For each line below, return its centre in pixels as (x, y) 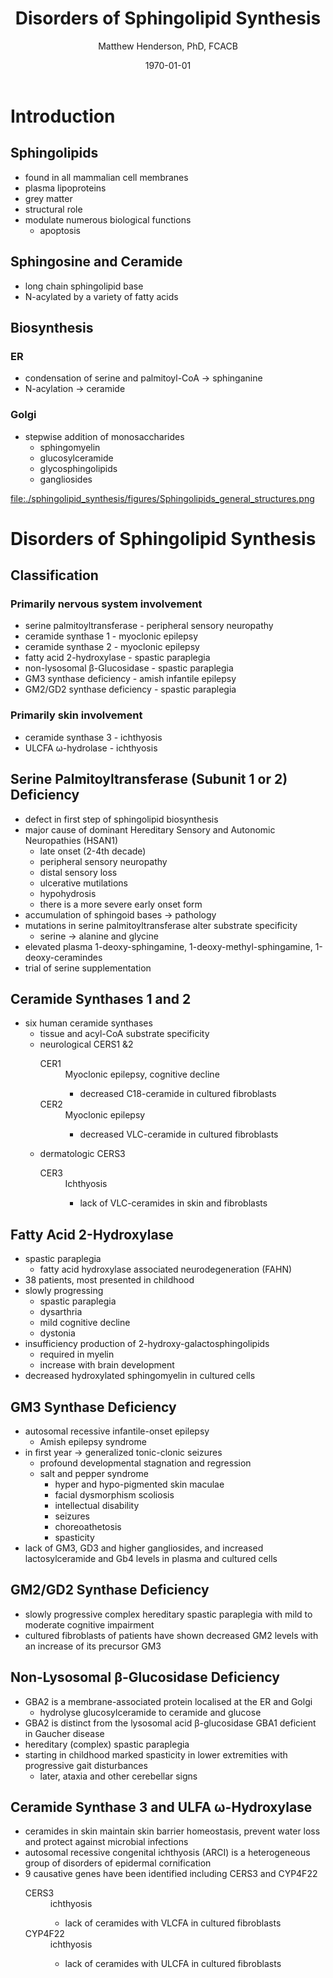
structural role (53, 209)
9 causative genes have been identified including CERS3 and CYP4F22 (171, 1874)
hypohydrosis (68, 893)
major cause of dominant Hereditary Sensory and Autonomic (150, 829)
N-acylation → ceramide (75, 389)
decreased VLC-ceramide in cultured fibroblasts (179, 1134)
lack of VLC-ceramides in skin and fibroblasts (173, 1203)
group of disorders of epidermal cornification (118, 1863)
